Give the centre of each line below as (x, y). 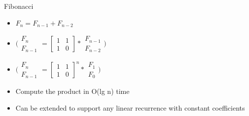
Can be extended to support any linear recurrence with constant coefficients (130, 107)
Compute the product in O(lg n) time (72, 91)
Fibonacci (19, 6)
